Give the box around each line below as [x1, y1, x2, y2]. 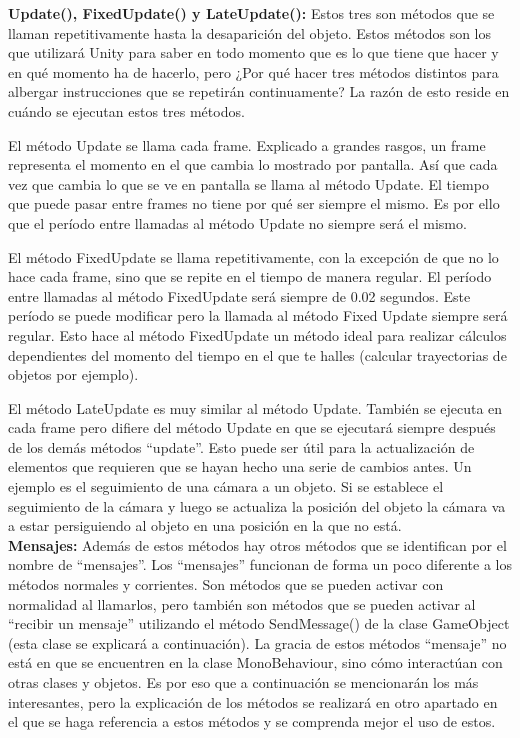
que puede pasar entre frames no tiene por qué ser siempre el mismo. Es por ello [8, 193, 500, 214]
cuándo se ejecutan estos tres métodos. [8, 100, 245, 121]
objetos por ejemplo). [8, 364, 139, 385]
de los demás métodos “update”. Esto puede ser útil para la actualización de [8, 436, 475, 457]
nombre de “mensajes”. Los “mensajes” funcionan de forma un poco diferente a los [8, 554, 512, 575]
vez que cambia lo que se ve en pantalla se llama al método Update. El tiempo [8, 173, 489, 194]
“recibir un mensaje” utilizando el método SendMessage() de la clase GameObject [8, 613, 510, 634]
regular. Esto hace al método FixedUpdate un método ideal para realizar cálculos [8, 324, 507, 345]
